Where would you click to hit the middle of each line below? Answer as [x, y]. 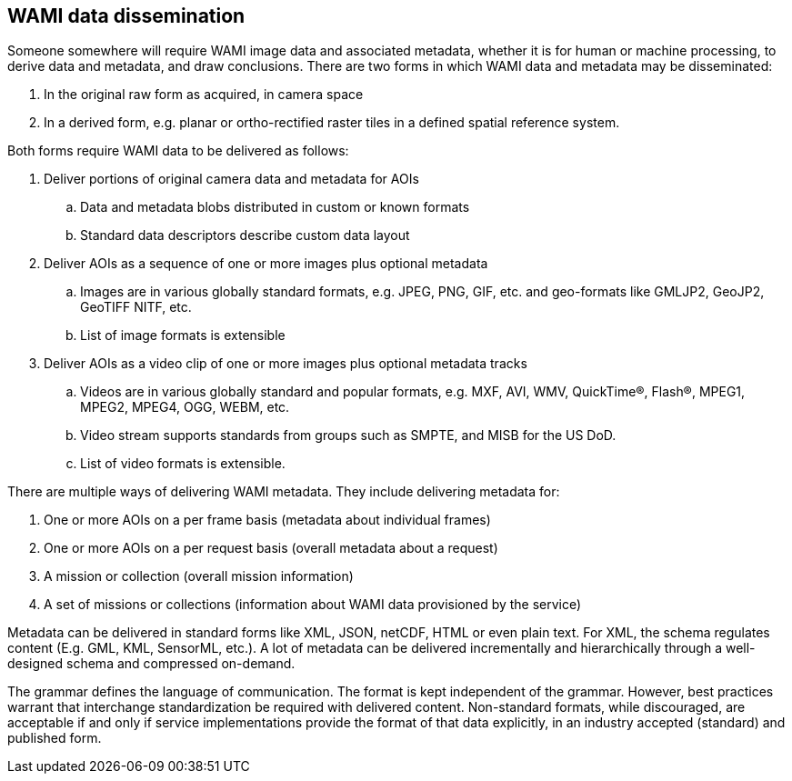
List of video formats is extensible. [183, 464]
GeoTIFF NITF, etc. [136, 307]
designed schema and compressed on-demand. [151, 664]
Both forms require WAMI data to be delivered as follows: [178, 151]
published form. [55, 738]
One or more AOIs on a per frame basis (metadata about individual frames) [267, 520]
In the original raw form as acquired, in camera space [204, 95]
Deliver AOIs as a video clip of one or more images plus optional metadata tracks [286, 364]
